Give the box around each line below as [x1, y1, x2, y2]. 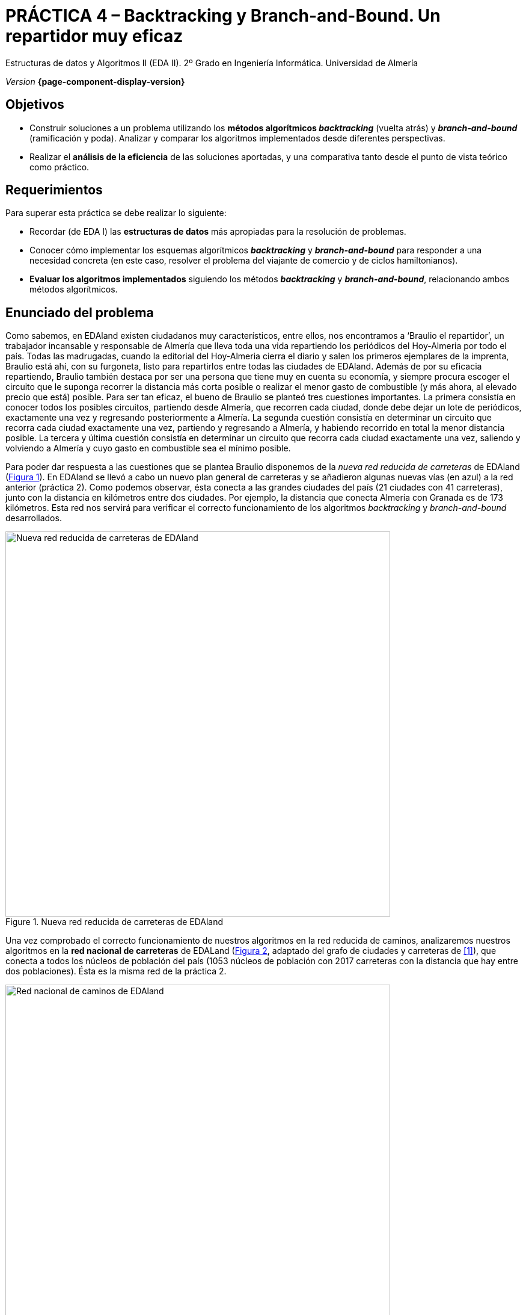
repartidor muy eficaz [5, 26, 183, 46]
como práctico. [29, 161, 90, 172]
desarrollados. [5, 513, 62, 524]
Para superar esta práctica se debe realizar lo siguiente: [5, 208, 227, 218]
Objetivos [5, 97, 64, 113]
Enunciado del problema [5, 305, 154, 320]
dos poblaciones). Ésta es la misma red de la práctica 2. [5, 966, 227, 977]
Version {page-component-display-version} [5, 76, 185, 87]
